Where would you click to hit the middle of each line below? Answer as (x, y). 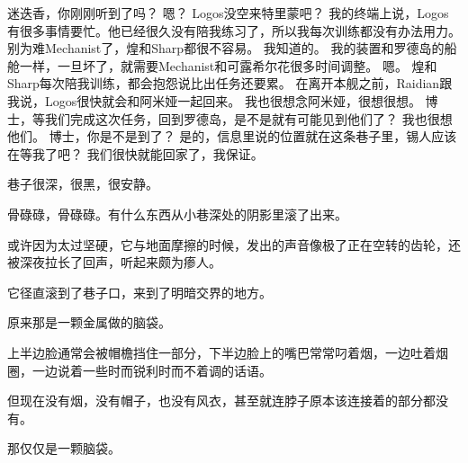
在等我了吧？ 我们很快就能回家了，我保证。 (135, 153)
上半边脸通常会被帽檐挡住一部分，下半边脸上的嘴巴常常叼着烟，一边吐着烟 (228, 352)
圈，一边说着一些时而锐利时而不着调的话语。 (139, 370)
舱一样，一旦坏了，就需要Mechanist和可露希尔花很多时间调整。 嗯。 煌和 (222, 65)
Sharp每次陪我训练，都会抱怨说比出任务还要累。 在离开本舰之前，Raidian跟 (230, 83)
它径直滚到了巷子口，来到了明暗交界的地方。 (139, 292)
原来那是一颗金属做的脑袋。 (89, 322)
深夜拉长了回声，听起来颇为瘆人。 (120, 262)
